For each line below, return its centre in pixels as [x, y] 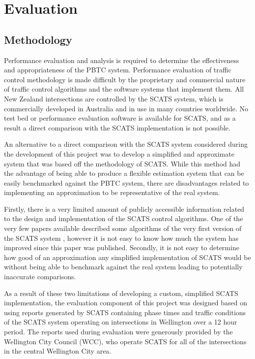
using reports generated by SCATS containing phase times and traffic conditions [125, 312]
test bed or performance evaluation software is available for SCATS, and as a [120, 118]
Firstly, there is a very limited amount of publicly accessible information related [124, 209]
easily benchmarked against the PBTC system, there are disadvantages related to [127, 182]
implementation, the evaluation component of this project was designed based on [126, 303]
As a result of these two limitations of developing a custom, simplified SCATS [121, 293]
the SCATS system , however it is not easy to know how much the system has [121, 238]
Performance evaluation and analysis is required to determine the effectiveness [122, 60]
